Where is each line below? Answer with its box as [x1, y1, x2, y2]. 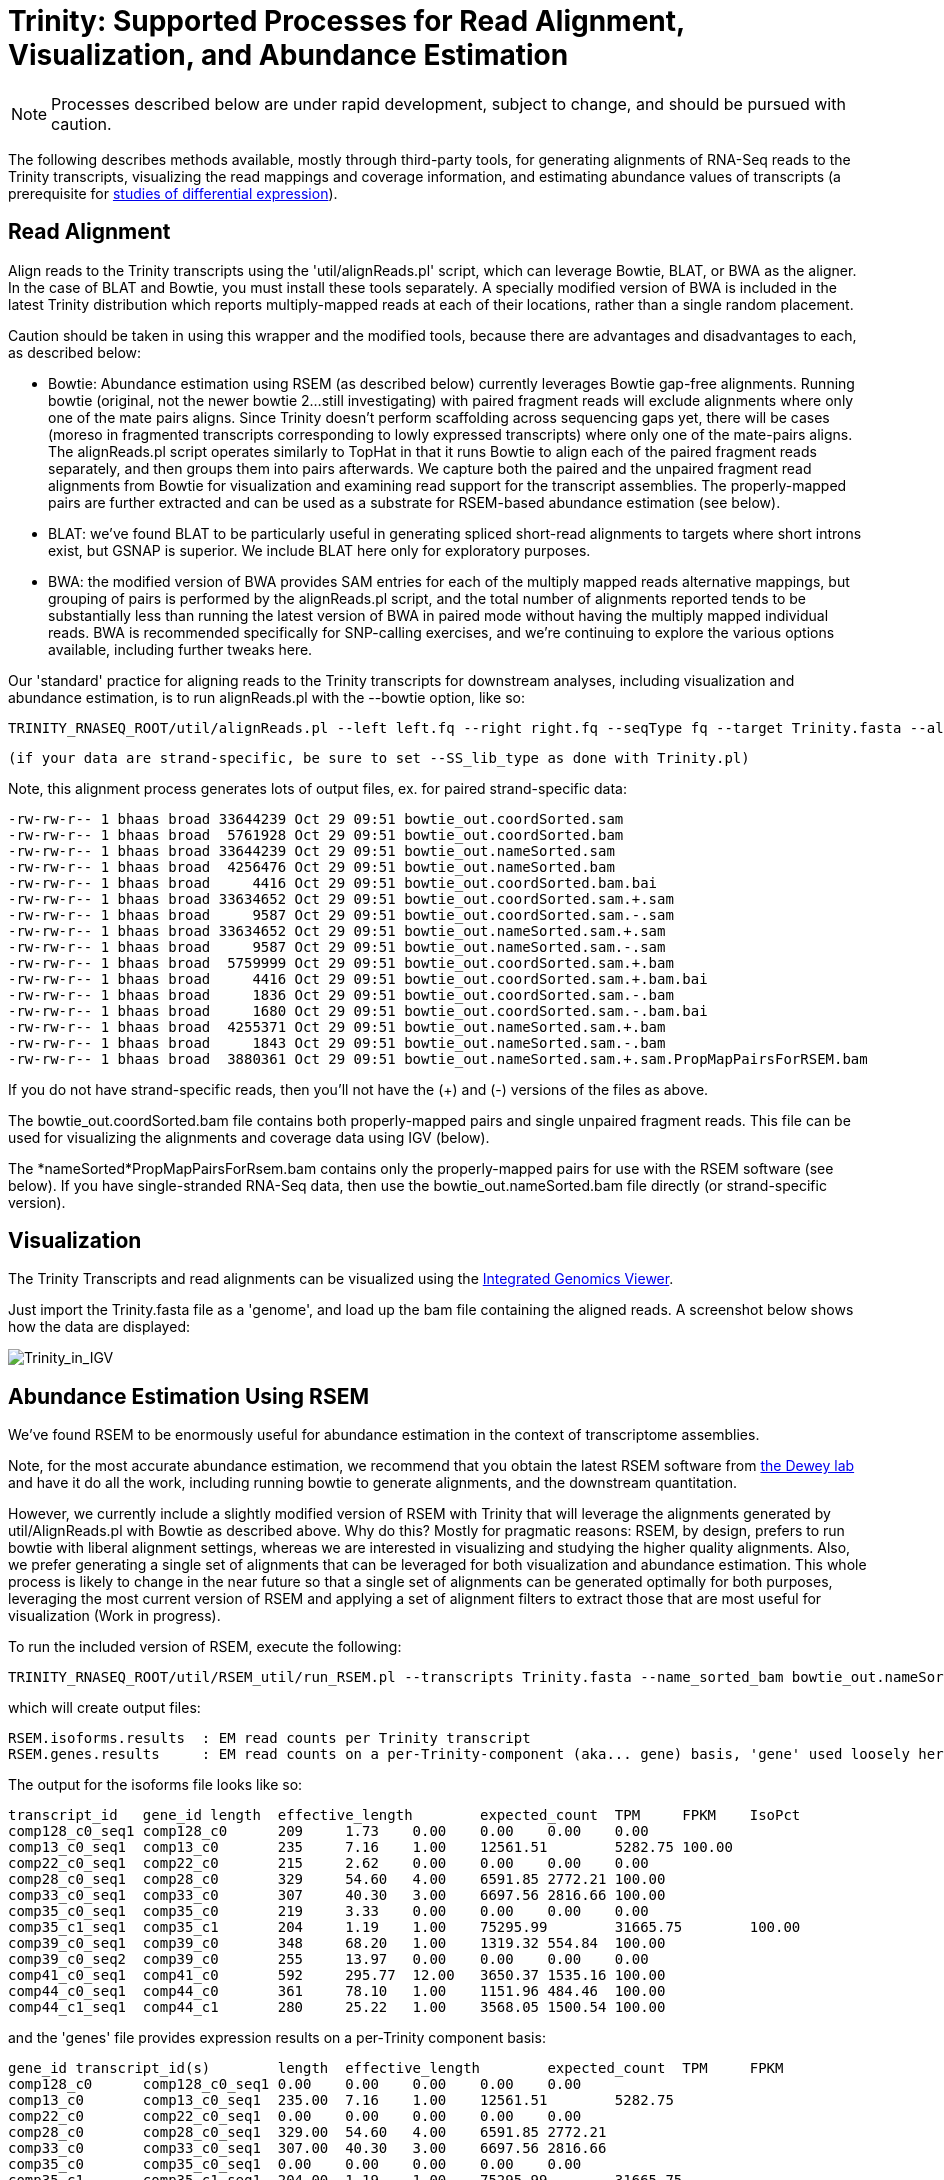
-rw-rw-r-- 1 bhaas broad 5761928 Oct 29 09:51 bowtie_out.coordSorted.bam [8, 826, 624, 843]
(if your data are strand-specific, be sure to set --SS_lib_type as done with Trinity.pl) [8, 749, 750, 766]
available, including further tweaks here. [48, 640, 313, 658]
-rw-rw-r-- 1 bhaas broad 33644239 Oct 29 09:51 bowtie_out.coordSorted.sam [8, 810, 624, 827]
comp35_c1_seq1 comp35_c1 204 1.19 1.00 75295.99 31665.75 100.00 [8, 1919, 801, 1936]
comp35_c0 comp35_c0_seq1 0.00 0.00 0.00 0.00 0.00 [8, 2156, 582, 2173]
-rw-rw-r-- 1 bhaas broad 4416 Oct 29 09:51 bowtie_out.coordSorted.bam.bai [8, 874, 658, 891]
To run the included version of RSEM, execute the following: [8, 1638, 402, 1656]
